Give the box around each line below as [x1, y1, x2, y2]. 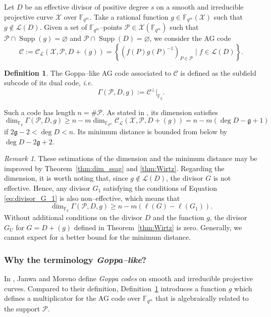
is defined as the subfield [180, 67, 256, 78]
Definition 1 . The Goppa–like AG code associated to [4, 67, 171, 78]
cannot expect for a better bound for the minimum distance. [4, 232, 191, 242]
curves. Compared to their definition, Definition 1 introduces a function [4, 283, 227, 293]
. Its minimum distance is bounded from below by [73, 126, 228, 136]
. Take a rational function [89, 11, 169, 22]
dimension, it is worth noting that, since [4, 173, 128, 183]
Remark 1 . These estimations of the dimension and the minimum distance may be [4, 153, 257, 164]
